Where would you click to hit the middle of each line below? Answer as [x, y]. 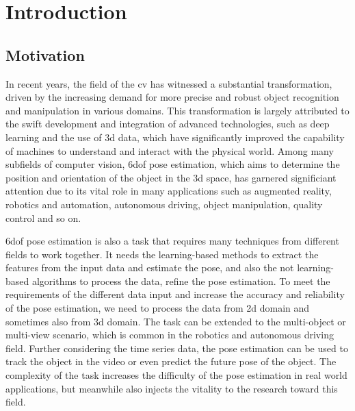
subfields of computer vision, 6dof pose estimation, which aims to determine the [173, 164]
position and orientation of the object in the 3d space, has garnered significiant [171, 177]
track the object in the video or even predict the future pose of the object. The [171, 361]
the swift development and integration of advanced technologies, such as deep [168, 124]
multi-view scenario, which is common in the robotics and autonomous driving [170, 335]
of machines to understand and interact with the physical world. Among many [170, 150]
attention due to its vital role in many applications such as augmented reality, [169, 191]
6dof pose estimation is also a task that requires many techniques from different [172, 241]
